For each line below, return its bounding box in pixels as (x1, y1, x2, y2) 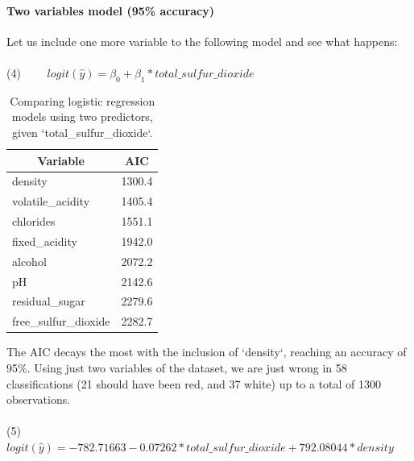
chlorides (12, 213, 56, 230)
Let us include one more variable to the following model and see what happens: (6, 32, 398, 49)
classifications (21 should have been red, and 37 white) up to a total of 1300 (6, 375, 382, 392)
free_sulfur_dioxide (12, 313, 110, 330)
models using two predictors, (11, 108, 153, 125)
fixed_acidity (12, 232, 77, 249)
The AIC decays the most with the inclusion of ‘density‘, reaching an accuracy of (6, 343, 407, 360)
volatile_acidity (12, 193, 90, 210)
